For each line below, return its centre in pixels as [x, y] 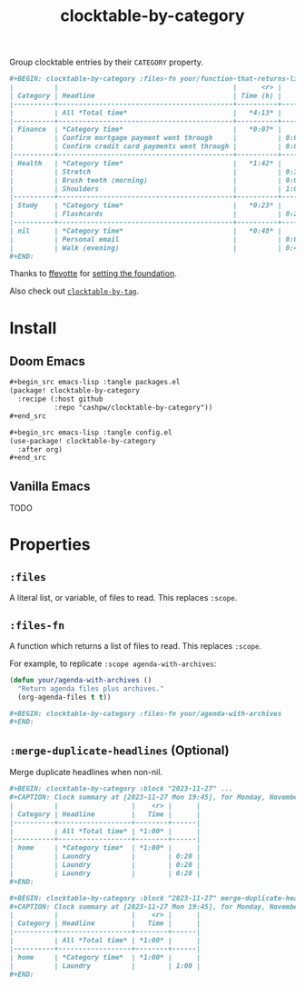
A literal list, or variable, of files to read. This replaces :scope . [123, 598]
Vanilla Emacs [50, 486]
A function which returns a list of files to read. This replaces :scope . [135, 645]
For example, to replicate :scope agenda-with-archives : [113, 663]
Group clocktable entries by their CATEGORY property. [107, 62]
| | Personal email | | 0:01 [156, 239]
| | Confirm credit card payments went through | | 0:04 [156, 146]
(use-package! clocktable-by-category [83, 441]
